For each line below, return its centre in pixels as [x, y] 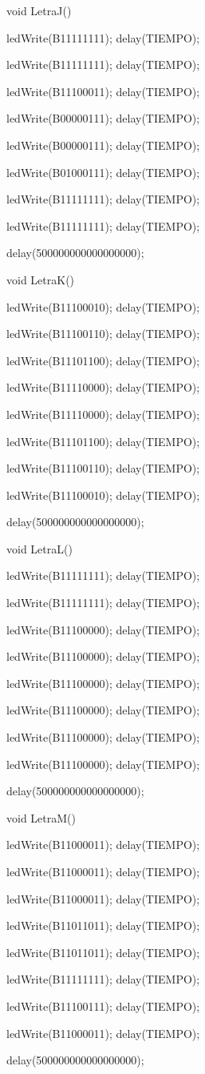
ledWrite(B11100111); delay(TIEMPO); [103, 1006]
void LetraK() [41, 279]
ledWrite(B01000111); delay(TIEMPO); [103, 172]
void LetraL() [39, 548]
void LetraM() [41, 817]
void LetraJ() [39, 10]
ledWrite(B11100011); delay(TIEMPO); [103, 91]
